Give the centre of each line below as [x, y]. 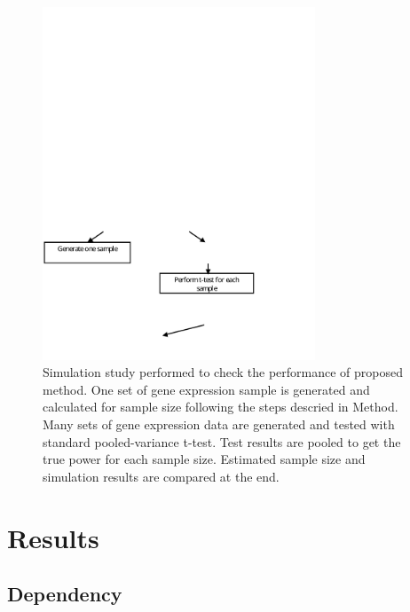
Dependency [65, 594]
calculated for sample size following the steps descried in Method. [221, 407]
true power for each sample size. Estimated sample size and [204, 459]
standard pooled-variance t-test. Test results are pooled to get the [222, 441]
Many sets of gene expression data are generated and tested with [219, 424]
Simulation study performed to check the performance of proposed [223, 372]
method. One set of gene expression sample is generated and [206, 389]
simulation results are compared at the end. [161, 476]
